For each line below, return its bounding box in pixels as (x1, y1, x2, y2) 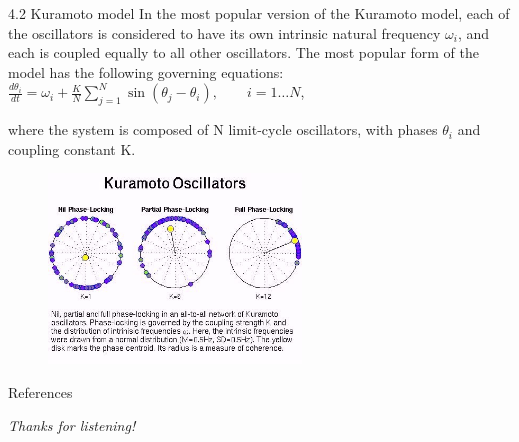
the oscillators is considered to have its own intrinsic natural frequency (8, 22, 441, 43)
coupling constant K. (8, 138, 136, 159)
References (8, 381, 73, 402)
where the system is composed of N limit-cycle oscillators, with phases (8, 119, 438, 140)
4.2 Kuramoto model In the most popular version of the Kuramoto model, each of (8, 3, 510, 23)
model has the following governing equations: (8, 61, 284, 82)
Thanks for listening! (8, 415, 136, 436)
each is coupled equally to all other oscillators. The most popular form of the (8, 42, 480, 63)
